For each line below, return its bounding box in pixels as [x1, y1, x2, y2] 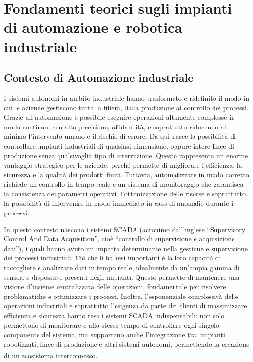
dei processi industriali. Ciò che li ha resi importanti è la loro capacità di [4, 253, 221, 263]
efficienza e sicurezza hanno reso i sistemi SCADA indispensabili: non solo [4, 310, 225, 320]
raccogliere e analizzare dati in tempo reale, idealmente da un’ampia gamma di [4, 262, 240, 273]
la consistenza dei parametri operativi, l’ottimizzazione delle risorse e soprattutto [4, 188, 246, 198]
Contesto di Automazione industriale [4, 70, 194, 85]
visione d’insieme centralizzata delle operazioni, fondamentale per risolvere [4, 281, 226, 292]
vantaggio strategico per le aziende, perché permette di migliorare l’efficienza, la [4, 160, 242, 170]
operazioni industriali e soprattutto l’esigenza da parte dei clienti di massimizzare [4, 300, 247, 311]
